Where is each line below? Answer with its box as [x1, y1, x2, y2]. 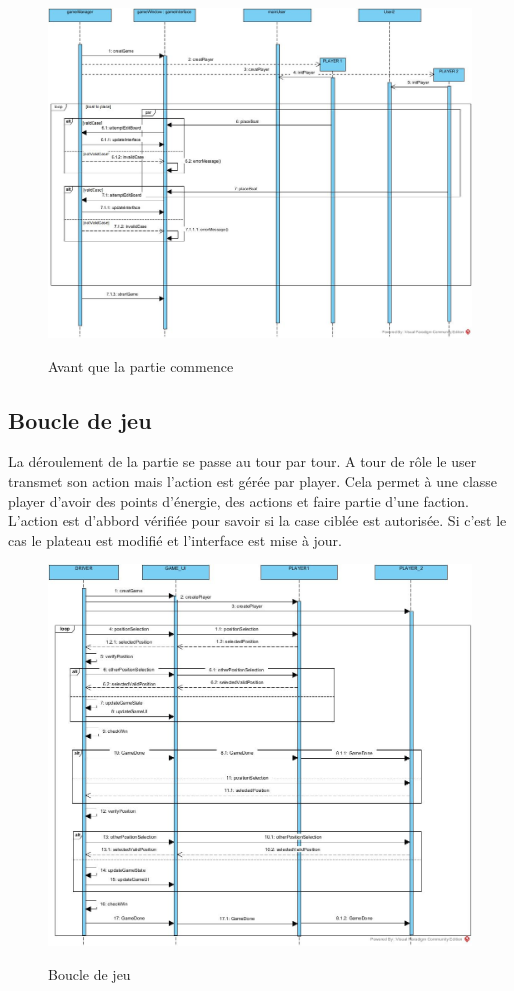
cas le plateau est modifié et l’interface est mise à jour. [8, 529, 342, 550]
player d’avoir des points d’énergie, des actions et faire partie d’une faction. [8, 490, 469, 511]
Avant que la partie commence [48, 355, 234, 376]
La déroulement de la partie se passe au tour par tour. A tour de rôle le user [8, 451, 477, 472]
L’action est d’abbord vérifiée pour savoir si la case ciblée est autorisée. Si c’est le [8, 510, 507, 531]
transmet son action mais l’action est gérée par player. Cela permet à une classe [8, 470, 498, 491]
